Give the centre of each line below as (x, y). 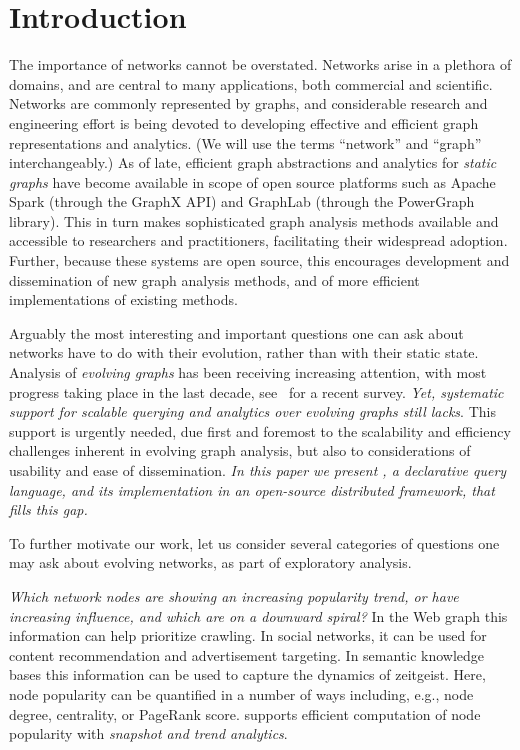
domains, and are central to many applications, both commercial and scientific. (251, 83)
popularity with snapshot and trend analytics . (148, 733)
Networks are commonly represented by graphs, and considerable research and (248, 103)
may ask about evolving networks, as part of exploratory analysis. (210, 562)
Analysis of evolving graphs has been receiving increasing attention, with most (248, 372)
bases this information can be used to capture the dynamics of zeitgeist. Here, (247, 674)
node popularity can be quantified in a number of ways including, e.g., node (241, 693)
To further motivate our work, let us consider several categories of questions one (254, 542)
